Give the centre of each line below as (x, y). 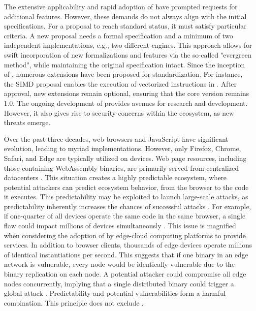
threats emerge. (27, 122)
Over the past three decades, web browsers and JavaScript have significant (116, 139)
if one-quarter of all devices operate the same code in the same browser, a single (125, 216)
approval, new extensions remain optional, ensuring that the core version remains (127, 93)
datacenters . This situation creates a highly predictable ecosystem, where (115, 177)
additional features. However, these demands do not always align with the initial (125, 16)
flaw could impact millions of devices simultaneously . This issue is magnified (120, 226)
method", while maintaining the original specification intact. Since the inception (125, 64)
